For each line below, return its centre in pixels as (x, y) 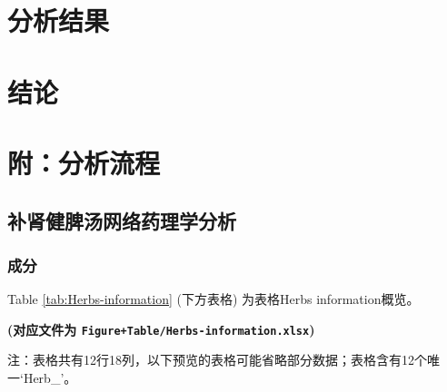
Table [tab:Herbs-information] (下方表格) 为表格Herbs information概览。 (214, 299)
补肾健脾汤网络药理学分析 (122, 220)
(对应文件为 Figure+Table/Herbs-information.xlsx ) (161, 329)
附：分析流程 (84, 162)
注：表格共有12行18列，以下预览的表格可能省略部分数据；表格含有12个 (217, 360)
